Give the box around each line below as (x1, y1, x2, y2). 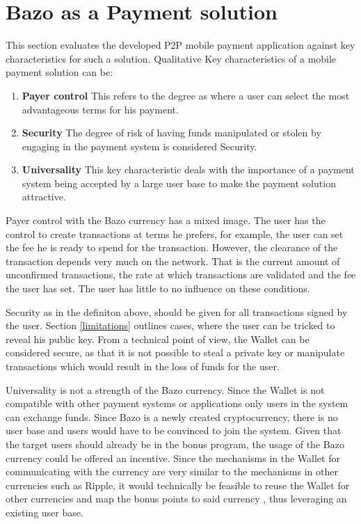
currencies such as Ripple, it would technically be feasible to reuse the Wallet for (6, 477, 350, 492)
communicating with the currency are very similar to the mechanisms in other (6, 464, 338, 479)
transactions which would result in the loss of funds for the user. (6, 359, 280, 373)
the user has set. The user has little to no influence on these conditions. (6, 281, 310, 296)
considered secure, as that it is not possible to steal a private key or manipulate (6, 345, 345, 360)
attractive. (22, 189, 66, 204)
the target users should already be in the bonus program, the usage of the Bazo (6, 436, 344, 451)
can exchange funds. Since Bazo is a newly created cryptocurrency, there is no (6, 409, 338, 424)
